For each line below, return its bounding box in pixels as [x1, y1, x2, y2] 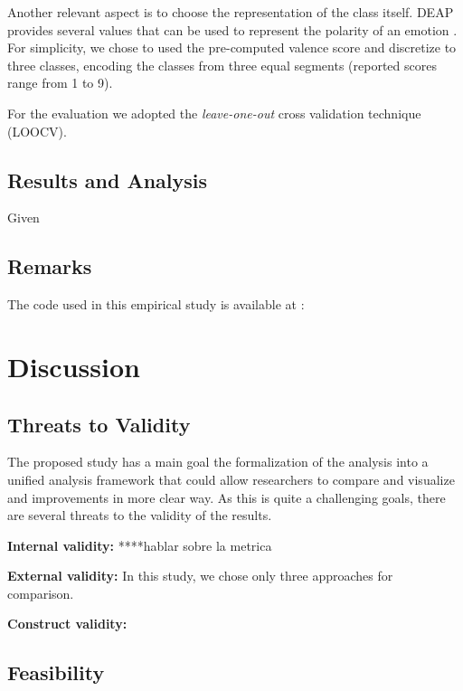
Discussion [7, 347, 140, 384]
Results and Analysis [7, 166, 208, 194]
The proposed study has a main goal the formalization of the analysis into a [7, 452, 429, 471]
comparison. [7, 583, 74, 602]
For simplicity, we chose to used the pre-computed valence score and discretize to [7, 38, 457, 57]
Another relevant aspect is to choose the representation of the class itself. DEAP [7, 3, 454, 21]
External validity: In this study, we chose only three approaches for [7, 566, 393, 585]
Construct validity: [7, 614, 128, 633]
